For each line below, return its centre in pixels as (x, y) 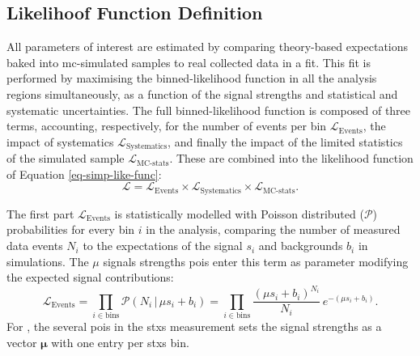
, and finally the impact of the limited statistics (285, 141)
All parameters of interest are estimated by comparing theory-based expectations (208, 47)
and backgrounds (301, 246)
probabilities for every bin (71, 229)
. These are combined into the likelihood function (291, 158)
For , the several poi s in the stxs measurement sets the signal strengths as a (194, 326)
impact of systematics (60, 141)
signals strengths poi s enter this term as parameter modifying (256, 261)
